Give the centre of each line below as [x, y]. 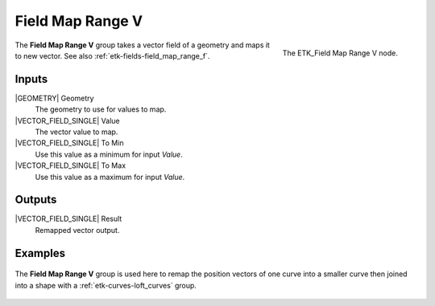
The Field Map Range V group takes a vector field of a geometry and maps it [142, 45]
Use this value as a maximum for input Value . [110, 177]
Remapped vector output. [77, 230]
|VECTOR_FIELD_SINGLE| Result [68, 219]
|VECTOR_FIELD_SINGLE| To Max [70, 165]
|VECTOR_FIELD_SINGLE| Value [67, 120]
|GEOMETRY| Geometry [54, 98]
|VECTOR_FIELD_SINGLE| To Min [69, 143]
